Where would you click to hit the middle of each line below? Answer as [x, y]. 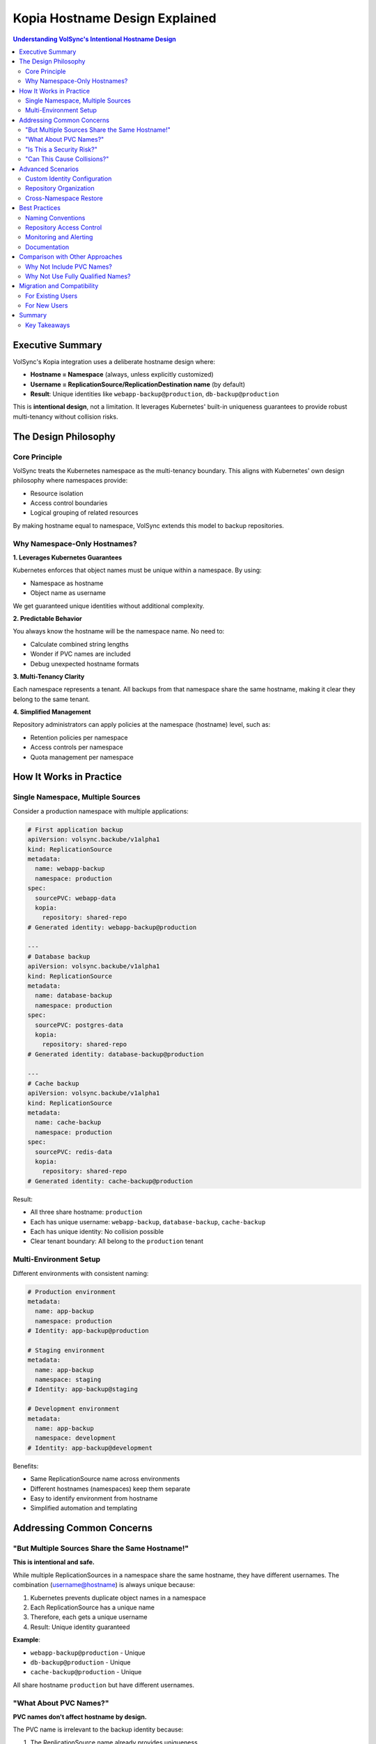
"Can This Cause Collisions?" [67, 159]
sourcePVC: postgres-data [79, 1025]
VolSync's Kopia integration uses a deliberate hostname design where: [114, 361]
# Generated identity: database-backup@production [116, 1054]
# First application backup [75, 829]
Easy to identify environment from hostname [94, 1498]
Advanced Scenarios [49, 169]
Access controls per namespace [77, 747]
